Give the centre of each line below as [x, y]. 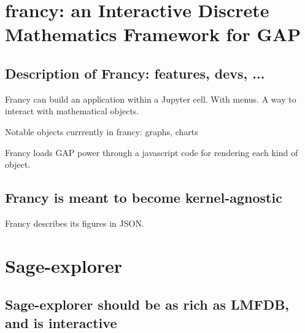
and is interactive [61, 322]
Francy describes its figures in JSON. [75, 223]
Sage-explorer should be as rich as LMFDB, [147, 304]
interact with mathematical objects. [72, 111]
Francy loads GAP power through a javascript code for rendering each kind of [152, 152]
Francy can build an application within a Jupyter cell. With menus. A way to [151, 99]
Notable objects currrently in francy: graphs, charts [102, 131]
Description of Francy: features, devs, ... [135, 73]
